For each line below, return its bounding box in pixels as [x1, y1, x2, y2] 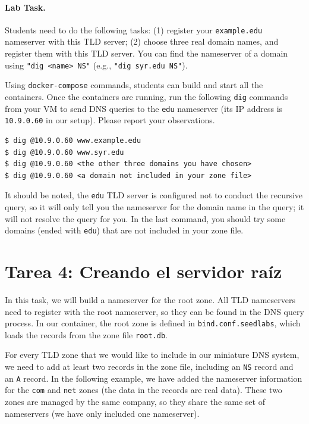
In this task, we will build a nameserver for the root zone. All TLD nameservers [5, 293, 296, 305]
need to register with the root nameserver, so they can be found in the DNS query [5, 305, 304, 317]
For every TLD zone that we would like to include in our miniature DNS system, [5, 348, 299, 361]
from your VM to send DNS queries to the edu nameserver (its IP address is [5, 102, 283, 114]
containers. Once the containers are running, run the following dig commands [5, 90, 288, 102]
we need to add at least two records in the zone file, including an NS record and [5, 360, 294, 373]
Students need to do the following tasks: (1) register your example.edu [5, 23, 263, 36]
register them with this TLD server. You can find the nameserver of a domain [5, 47, 288, 60]
